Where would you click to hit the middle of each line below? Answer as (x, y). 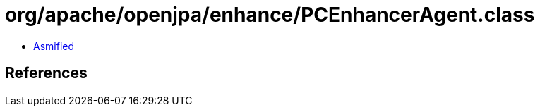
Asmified (54, 46)
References (46, 73)
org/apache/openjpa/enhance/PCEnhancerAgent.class (270, 15)
